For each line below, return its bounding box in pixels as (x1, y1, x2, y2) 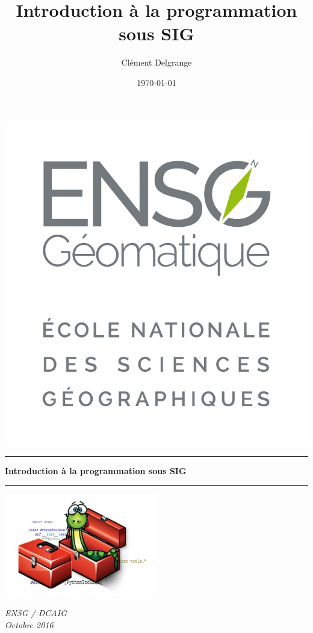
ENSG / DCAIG (5, 606, 67, 619)
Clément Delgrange (121, 56, 192, 69)
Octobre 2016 (5, 618, 54, 631)
